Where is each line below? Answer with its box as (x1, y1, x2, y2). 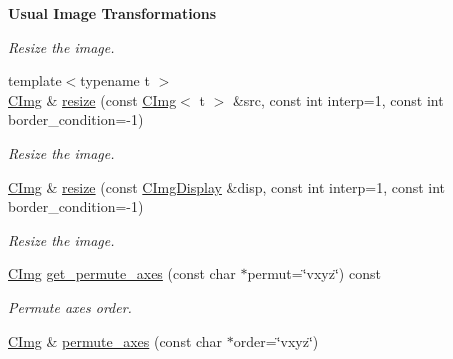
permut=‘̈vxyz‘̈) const (247, 263, 381, 284)
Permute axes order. (8, 296, 132, 317)
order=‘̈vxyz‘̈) (233, 330, 319, 351)
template (8, 70, 62, 91)
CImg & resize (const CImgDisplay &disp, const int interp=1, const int (8, 176, 446, 197)
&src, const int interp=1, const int (232, 89, 444, 110)
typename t (80, 70, 150, 91)
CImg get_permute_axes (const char (8, 263, 236, 284)
